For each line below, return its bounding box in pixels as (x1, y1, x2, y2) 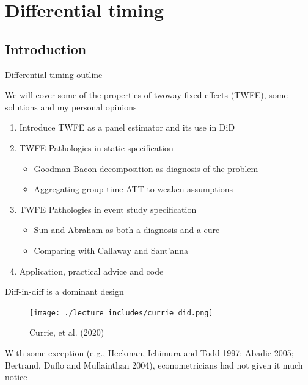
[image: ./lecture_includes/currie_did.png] (29, 308, 213, 317)
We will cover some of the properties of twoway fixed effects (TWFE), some (5, 88, 288, 101)
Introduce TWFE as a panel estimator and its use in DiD (19, 121, 235, 134)
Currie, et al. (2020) (29, 326, 105, 339)
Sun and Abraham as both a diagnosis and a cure (34, 223, 220, 236)
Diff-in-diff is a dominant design (5, 285, 124, 298)
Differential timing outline (5, 68, 103, 81)
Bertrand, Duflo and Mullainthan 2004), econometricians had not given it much (5, 358, 303, 371)
